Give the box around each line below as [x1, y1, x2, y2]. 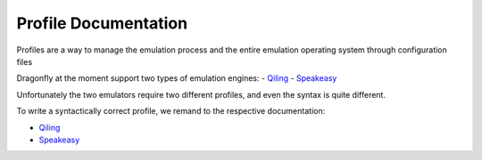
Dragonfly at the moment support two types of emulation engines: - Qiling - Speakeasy [16, 73, 337, 84]
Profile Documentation [16, 13, 187, 33]
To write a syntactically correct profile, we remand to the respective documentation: [16, 106, 326, 116]
